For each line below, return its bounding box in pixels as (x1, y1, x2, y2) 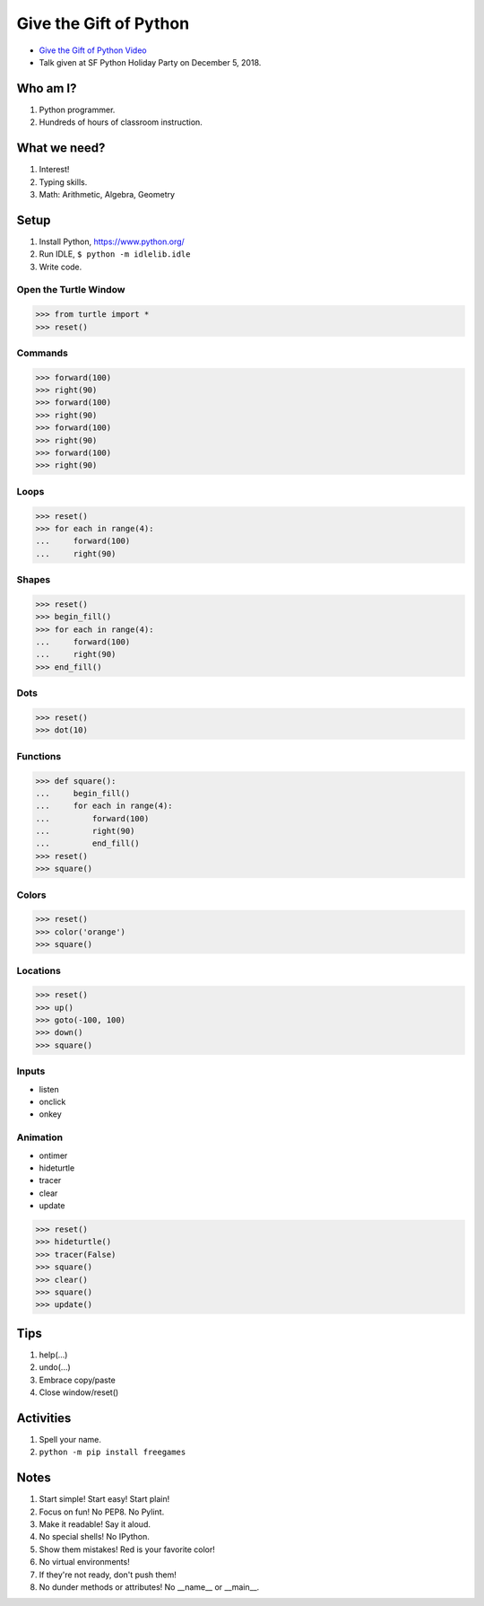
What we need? (16, 140, 106, 156)
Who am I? (16, 81, 77, 96)
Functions (16, 750, 62, 762)
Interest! (39, 164, 70, 175)
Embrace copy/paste (39, 1374, 116, 1385)
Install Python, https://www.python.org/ (39, 236, 186, 247)
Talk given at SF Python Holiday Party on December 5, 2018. (39, 57, 262, 67)
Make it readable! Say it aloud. (39, 1519, 151, 1530)
